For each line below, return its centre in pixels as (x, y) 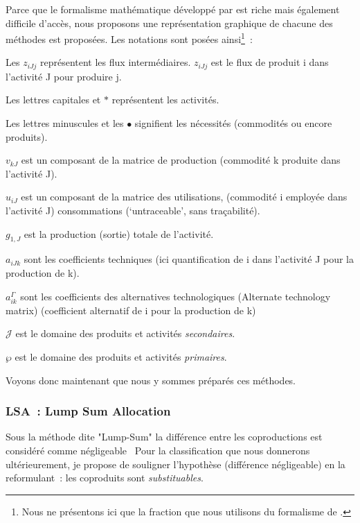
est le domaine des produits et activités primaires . (121, 356)
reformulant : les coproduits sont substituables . (105, 478)
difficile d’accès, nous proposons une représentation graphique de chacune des (169, 23)
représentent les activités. (165, 100)
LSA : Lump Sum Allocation (88, 411)
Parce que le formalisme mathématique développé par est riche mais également (173, 9)
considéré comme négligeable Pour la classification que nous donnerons (158, 450)
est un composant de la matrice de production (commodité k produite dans (181, 160)
